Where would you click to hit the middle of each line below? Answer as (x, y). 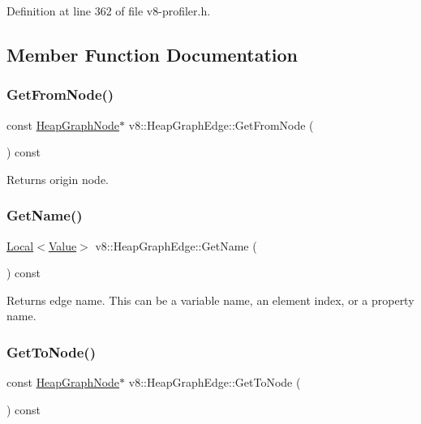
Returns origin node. (58, 179)
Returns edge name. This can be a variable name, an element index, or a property (210, 300)
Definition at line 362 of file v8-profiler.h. (109, 11)
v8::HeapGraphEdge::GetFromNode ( (221, 124)
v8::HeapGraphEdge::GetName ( (176, 245)
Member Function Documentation (153, 54)
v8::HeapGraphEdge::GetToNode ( (215, 382)
